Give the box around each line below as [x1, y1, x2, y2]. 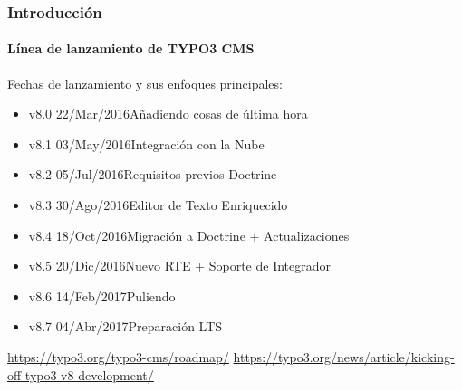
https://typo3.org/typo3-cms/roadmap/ [7, 347, 229, 366]
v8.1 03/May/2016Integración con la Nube [28, 134, 265, 153]
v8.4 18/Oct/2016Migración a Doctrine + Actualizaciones [28, 225, 350, 244]
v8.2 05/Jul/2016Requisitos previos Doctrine [28, 165, 277, 184]
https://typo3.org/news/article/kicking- [233, 347, 455, 366]
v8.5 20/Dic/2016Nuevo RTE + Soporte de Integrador [28, 256, 332, 275]
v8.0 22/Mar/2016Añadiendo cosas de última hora [28, 104, 308, 123]
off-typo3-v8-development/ [7, 365, 154, 384]
